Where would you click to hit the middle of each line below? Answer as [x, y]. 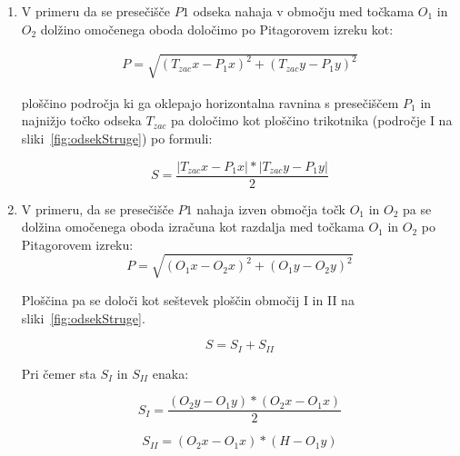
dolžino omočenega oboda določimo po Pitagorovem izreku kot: [217, 29]
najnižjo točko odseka [81, 120]
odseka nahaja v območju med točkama [304, 11]
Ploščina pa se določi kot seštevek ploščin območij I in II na [188, 299]
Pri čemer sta [59, 373]
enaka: [170, 373]
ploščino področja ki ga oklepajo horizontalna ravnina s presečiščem [210, 102]
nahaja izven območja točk [271, 208]
